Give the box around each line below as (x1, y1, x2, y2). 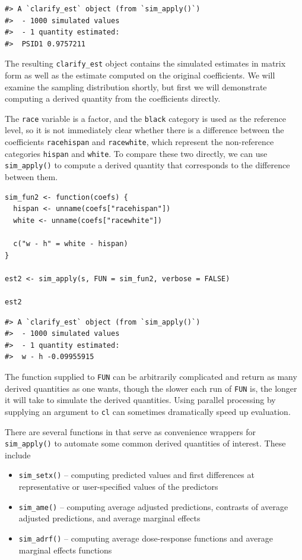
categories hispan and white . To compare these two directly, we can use (5, 147, 268, 159)
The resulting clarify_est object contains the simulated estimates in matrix (5, 57, 286, 70)
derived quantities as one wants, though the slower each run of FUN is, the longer (5, 382, 297, 394)
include (5, 448, 31, 461)
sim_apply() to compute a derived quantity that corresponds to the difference (5, 159, 290, 171)
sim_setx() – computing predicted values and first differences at (18, 468, 255, 481)
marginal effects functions (18, 543, 112, 556)
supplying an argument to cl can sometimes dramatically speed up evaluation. (5, 405, 291, 417)
